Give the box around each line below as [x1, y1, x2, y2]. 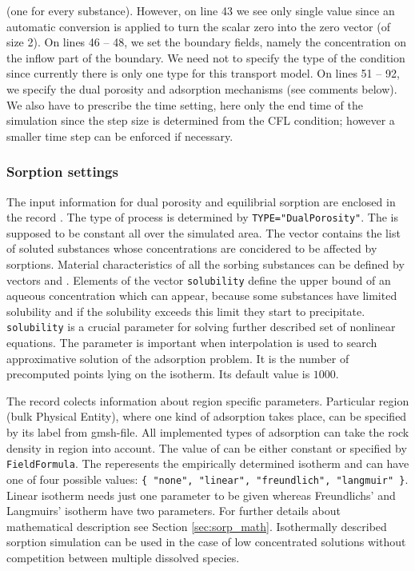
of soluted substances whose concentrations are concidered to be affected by [6, 240, 377, 257]
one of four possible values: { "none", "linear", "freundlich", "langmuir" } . [6, 470, 409, 487]
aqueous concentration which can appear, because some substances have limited [6, 287, 397, 304]
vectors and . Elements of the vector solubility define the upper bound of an [6, 271, 391, 288]
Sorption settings [6, 162, 118, 182]
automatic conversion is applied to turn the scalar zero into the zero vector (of [6, 18, 390, 34]
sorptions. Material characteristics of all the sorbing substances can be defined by [6, 256, 405, 272]
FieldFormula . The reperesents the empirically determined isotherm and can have [6, 455, 409, 472]
